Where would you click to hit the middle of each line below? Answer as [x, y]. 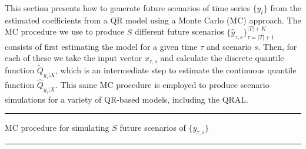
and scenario [229, 46]
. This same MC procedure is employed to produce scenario [162, 84]
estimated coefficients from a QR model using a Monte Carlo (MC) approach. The [153, 20]
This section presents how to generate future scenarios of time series [127, 8]
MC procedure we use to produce [65, 31]
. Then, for [277, 46]
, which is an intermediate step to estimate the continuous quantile [176, 70]
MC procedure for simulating [57, 128]
